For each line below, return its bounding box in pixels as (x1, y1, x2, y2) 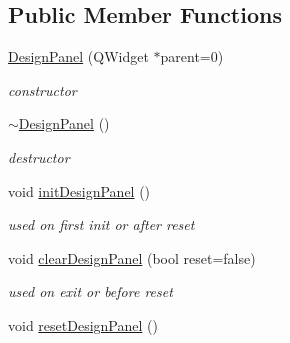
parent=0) (160, 46, 224, 67)
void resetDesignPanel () (8, 314, 158, 335)
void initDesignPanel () (8, 180, 151, 201)
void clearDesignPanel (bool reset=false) (8, 247, 256, 268)
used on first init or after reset (8, 214, 195, 235)
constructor (8, 79, 77, 100)
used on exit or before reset (8, 281, 173, 302)
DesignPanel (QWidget (8, 46, 149, 67)
